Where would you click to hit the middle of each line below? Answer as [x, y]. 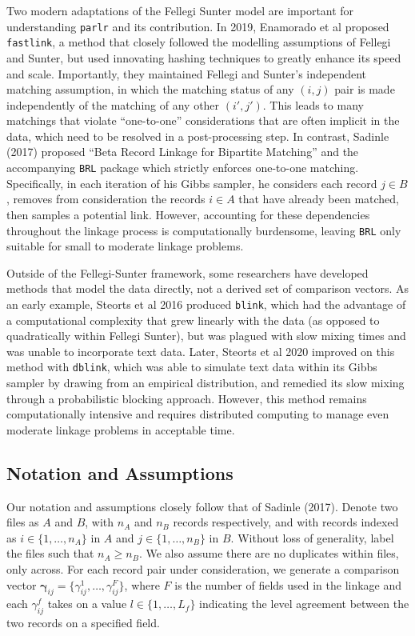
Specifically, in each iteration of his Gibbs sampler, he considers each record [192, 183]
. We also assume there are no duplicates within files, [269, 553]
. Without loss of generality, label [312, 537]
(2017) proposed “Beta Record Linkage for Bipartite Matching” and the [183, 152]
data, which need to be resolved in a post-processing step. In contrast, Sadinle [198, 136]
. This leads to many [313, 104]
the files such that [50, 553]
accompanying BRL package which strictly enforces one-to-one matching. [183, 168]
